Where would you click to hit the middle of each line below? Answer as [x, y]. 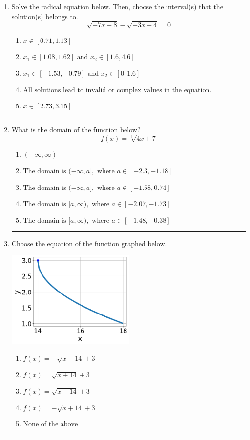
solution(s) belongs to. [45, 16]
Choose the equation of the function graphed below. [89, 243]
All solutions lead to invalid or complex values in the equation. [117, 90]
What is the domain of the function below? [76, 129]
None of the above [51, 425]
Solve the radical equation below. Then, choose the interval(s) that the [117, 6]
